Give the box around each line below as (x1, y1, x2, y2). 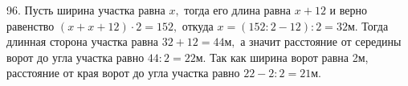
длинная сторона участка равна (6, 33, 158, 50)
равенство (6, 17, 55, 34)
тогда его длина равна (184, 2, 292, 18)
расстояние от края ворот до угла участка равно (6, 64, 240, 81)
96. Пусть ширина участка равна (6, 2, 165, 18)
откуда (182, 17, 214, 34)
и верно (329, 2, 367, 18)
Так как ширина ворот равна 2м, (210, 48, 369, 65)
